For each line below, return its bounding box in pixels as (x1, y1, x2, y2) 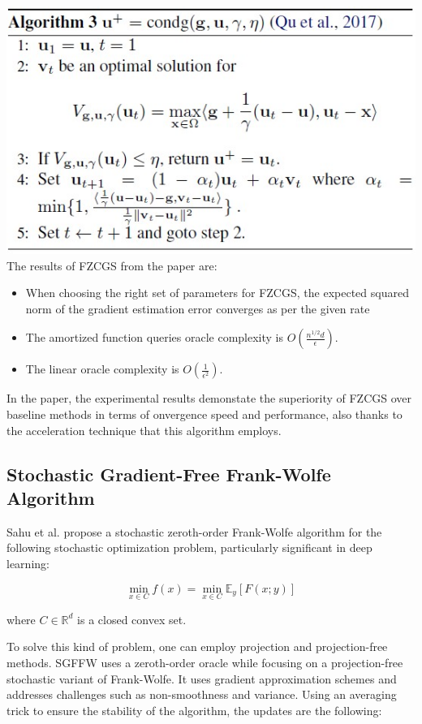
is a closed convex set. (77, 610, 187, 627)
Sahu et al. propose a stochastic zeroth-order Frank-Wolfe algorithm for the (6, 523, 382, 540)
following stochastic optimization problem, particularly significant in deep (6, 539, 372, 556)
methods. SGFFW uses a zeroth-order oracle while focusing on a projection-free (6, 653, 403, 670)
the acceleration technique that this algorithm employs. (6, 421, 282, 438)
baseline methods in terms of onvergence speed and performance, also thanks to (6, 405, 403, 422)
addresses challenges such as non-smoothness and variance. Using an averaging (6, 686, 397, 703)
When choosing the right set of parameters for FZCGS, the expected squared (25, 284, 409, 301)
